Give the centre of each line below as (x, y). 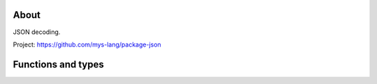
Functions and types (58, 64)
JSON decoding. (37, 32)
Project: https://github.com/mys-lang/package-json (87, 44)
